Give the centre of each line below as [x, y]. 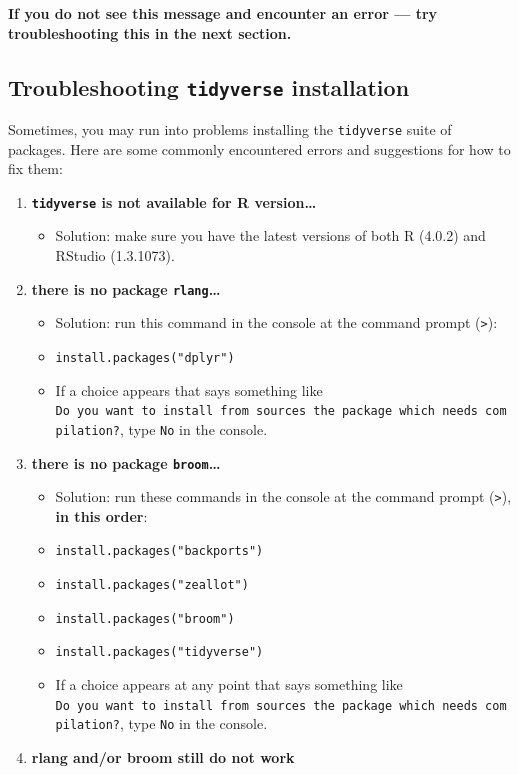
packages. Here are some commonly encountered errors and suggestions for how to [259, 148]
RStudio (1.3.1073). [115, 255]
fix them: [35, 168]
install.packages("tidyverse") [159, 652]
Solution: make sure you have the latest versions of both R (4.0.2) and [270, 235]
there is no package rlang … [126, 288]
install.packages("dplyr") [145, 357]
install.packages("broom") [145, 618]
